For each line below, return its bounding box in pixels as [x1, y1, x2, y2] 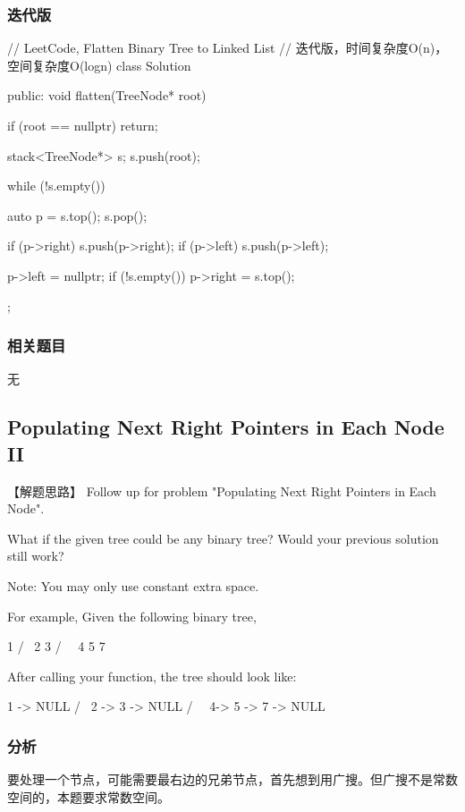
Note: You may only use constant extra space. [7, 576, 259, 595]
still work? [7, 546, 64, 565]
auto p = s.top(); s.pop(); [7, 206, 148, 224]
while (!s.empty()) [7, 176, 106, 195]
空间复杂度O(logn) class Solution [7, 55, 191, 74]
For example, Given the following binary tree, [7, 606, 257, 625]
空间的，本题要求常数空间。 [7, 787, 170, 806]
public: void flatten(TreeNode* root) [7, 86, 207, 105]
